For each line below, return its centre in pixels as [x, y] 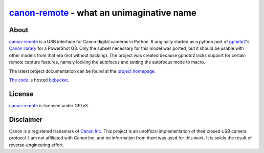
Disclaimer [26, 119]
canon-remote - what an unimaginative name [103, 13]
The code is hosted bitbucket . [39, 80]
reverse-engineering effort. [36, 145]
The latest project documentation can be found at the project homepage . [82, 71]
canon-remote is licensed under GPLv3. [49, 105]
